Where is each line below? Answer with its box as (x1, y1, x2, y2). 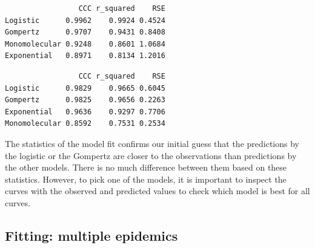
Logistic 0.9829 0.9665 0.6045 (5, 83, 165, 93)
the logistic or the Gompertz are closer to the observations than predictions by (5, 149, 297, 162)
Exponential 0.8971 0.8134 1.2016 (5, 51, 165, 60)
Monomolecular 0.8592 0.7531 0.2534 (5, 119, 165, 128)
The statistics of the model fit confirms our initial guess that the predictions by (5, 137, 299, 149)
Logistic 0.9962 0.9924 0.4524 (5, 16, 165, 25)
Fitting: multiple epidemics (5, 226, 178, 244)
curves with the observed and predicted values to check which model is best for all (5, 184, 310, 197)
